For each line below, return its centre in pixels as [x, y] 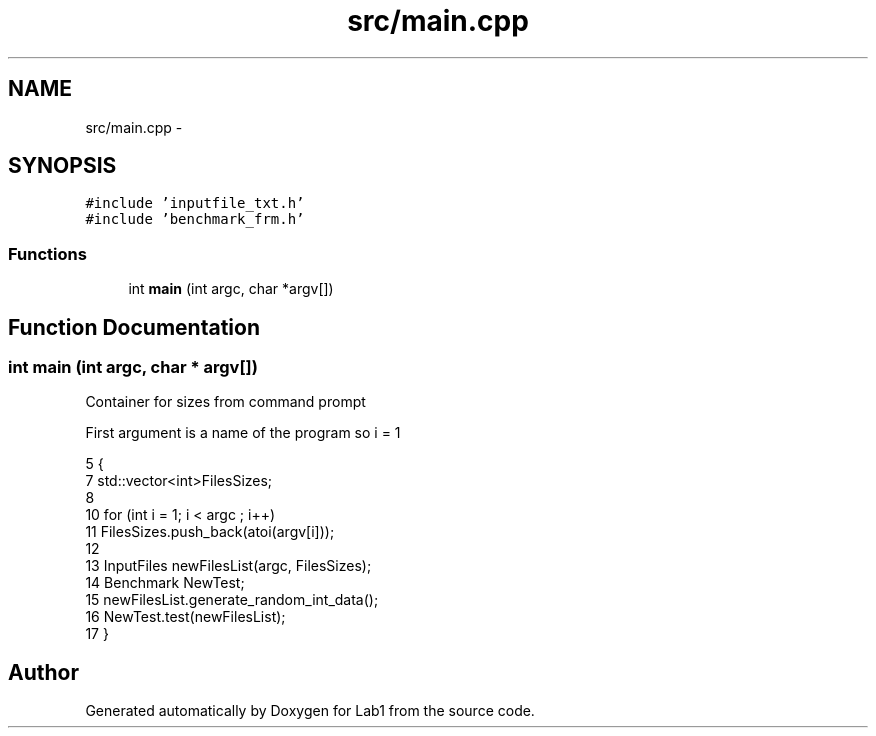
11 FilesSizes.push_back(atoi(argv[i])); [210, 532]
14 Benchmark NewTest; [165, 583]
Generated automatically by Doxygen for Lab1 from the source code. [310, 711]
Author [43, 672]
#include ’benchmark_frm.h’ [195, 219]
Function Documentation [134, 327]
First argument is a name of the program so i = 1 [243, 433]
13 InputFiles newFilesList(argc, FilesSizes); [228, 566]
